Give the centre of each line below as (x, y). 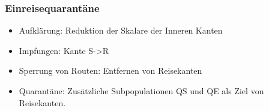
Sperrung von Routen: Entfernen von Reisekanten (110, 70)
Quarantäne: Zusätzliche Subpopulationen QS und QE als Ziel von (141, 91)
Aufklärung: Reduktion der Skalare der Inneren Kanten (121, 30)
